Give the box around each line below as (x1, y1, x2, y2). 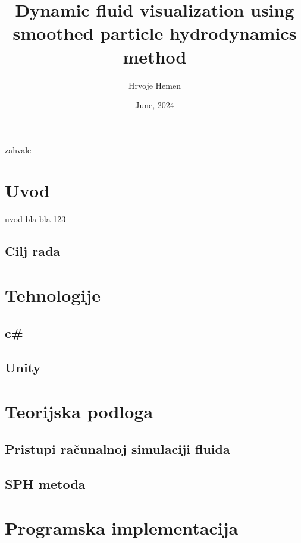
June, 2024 (135, 99, 174, 111)
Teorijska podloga (5, 399, 153, 423)
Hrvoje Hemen (128, 78, 181, 91)
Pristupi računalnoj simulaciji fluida (5, 440, 230, 458)
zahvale (5, 143, 32, 156)
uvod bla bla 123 (5, 213, 66, 225)
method (123, 44, 187, 68)
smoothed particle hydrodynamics (12, 21, 297, 45)
